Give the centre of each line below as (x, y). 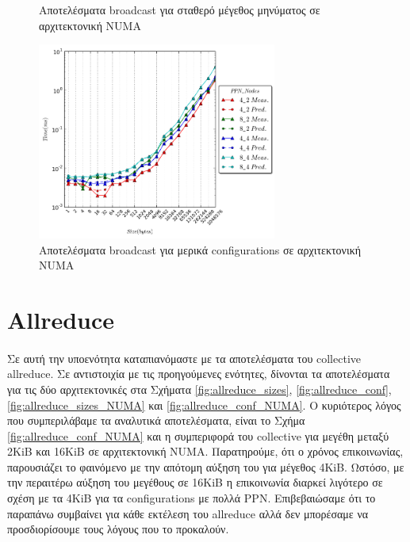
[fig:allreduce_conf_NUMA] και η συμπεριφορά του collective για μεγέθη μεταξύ (198, 435)
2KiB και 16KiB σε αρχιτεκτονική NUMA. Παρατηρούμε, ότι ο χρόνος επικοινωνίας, (205, 451)
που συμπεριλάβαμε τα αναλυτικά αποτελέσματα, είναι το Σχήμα (156, 420)
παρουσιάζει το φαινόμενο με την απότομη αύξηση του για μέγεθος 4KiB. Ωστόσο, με (206, 466)
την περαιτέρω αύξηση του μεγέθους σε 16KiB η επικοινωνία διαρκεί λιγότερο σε (195, 482)
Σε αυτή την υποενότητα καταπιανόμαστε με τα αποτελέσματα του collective (184, 358)
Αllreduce (61, 319)
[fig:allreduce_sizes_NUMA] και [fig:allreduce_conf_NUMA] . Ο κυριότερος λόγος (204, 405)
